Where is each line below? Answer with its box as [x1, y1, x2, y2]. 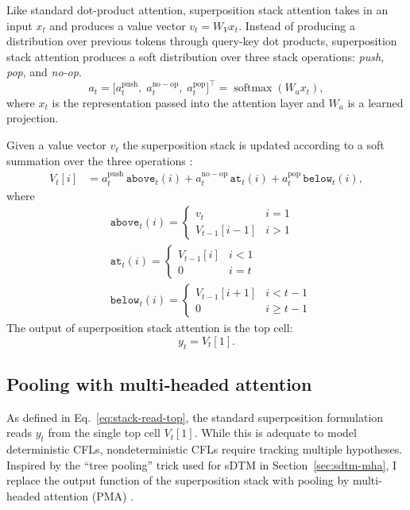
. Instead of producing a [238, 17, 355, 33]
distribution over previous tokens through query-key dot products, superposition [6, 33, 397, 49]
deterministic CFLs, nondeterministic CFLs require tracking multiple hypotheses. [6, 441, 403, 458]
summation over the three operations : [6, 152, 193, 168]
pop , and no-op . [6, 64, 82, 80]
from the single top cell [48, 424, 161, 441]
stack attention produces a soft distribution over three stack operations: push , [6, 48, 385, 64]
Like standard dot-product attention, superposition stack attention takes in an [6, 2, 389, 17]
